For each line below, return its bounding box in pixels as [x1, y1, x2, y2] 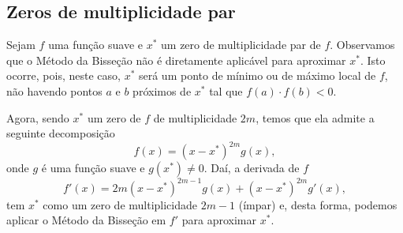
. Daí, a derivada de [203, 160, 300, 176]
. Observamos [330, 36, 395, 53]
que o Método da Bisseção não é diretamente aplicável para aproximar [6, 51, 346, 68]
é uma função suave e [41, 160, 145, 176]
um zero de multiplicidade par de [161, 36, 321, 53]
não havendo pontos [6, 82, 103, 99]
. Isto [360, 51, 386, 68]
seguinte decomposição [6, 125, 115, 141]
